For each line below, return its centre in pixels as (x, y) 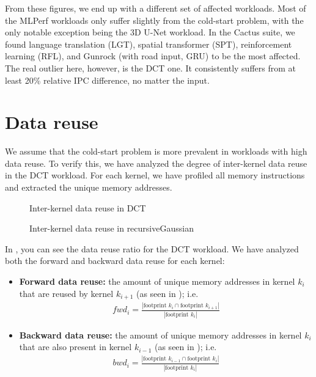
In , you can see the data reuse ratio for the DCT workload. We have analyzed (152, 248)
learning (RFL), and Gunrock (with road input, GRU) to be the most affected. (153, 56)
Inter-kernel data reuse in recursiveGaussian (112, 228)
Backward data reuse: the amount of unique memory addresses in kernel (160, 335)
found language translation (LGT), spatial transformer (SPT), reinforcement (149, 44)
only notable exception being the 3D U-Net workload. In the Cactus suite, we (150, 32)
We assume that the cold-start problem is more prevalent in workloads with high (156, 151)
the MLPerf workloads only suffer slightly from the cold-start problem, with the (154, 20)
